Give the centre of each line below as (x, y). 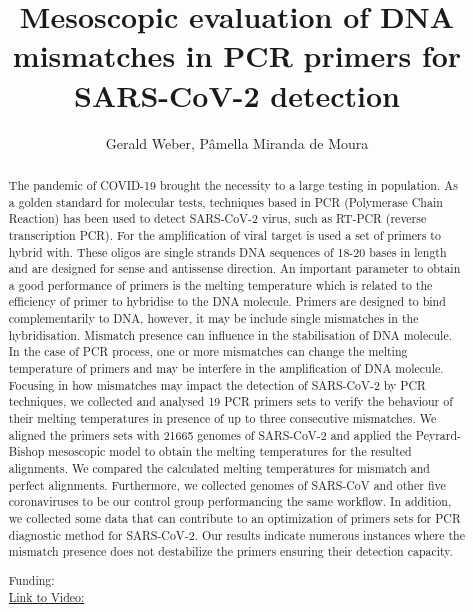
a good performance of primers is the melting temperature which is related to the (220, 284)
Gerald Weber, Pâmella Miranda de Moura (237, 142)
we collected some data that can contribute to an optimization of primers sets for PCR (234, 518)
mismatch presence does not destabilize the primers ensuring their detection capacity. (230, 551)
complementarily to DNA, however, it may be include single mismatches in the (213, 318)
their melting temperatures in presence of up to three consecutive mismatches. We (222, 418)
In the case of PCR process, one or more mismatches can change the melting (208, 351)
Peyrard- (438, 434)
